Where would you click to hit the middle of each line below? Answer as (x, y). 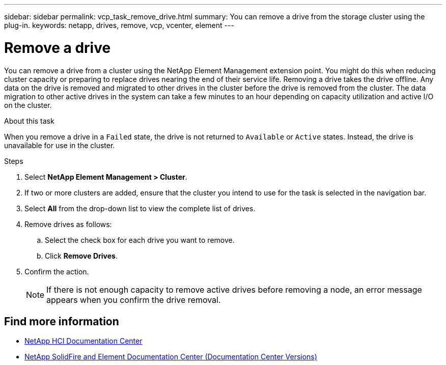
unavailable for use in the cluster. (60, 145)
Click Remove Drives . (81, 256)
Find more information (62, 321)
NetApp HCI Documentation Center (83, 341)
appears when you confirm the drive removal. (134, 300)
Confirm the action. (57, 271)
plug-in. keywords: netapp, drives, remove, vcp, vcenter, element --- (119, 25)
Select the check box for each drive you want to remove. (140, 240)
